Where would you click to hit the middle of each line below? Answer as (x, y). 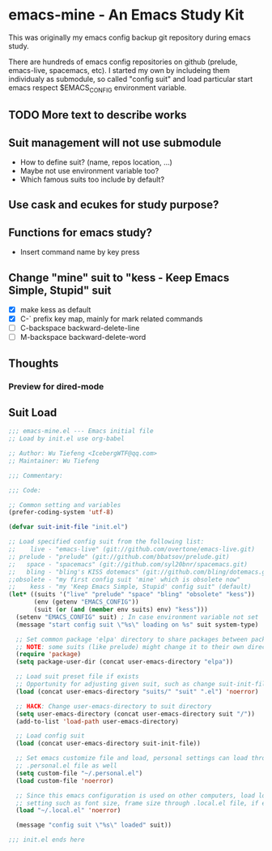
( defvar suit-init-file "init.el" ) (68, 527)
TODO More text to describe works (98, 115)
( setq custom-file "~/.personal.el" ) (79, 773)
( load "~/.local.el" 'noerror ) (68, 810)
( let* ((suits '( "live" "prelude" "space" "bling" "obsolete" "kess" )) (132, 595)
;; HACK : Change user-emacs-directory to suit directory (114, 706)
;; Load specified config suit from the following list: (106, 542)
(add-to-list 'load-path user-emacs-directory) (98, 721)
